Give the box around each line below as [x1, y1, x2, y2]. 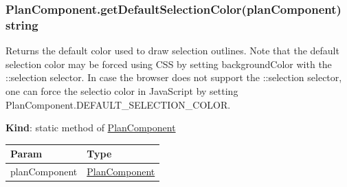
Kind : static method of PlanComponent [5, 120, 176, 135]
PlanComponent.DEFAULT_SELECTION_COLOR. [5, 97, 231, 111]
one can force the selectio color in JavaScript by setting [5, 83, 238, 98]
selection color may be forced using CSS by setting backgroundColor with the [5, 56, 332, 71]
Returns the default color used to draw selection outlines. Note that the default [5, 43, 339, 58]
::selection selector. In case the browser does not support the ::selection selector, [5, 70, 342, 85]
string [5, 16, 38, 33]
